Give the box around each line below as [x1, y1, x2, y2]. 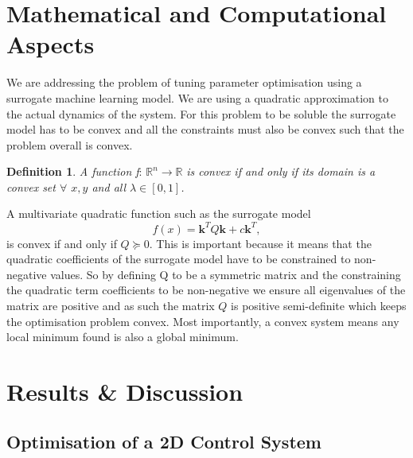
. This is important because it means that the [149, 235, 372, 251]
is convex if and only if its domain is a [186, 163, 376, 180]
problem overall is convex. [6, 136, 133, 153]
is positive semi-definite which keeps [231, 297, 407, 313]
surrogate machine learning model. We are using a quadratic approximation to [6, 89, 388, 106]
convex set [6, 178, 56, 195]
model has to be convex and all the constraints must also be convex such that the [6, 121, 404, 138]
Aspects [6, 28, 95, 60]
